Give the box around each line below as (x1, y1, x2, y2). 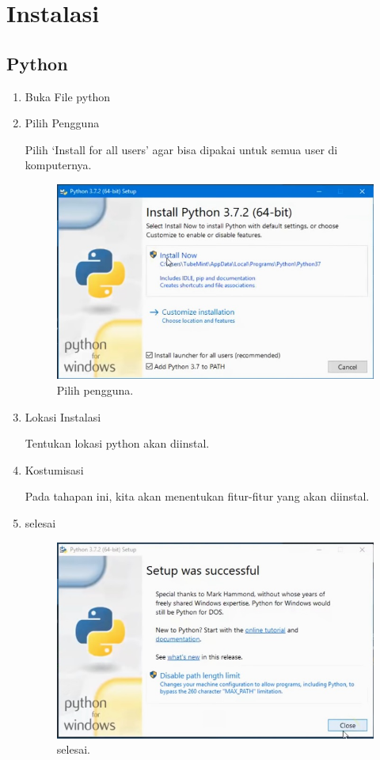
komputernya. (25, 157, 92, 173)
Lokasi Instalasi (25, 408, 101, 425)
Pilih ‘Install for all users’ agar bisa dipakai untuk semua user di (25, 141, 338, 157)
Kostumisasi (25, 461, 84, 478)
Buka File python (25, 88, 111, 104)
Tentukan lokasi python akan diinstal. (25, 435, 210, 452)
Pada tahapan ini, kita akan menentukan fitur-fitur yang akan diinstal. (25, 488, 370, 505)
